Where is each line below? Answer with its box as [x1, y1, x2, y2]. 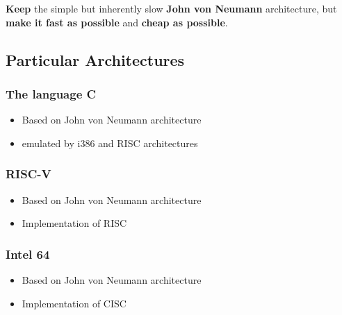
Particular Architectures [6, 49, 185, 70]
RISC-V [6, 165, 51, 182]
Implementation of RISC [22, 216, 127, 230]
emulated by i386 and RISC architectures [22, 135, 198, 150]
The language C [6, 85, 97, 102]
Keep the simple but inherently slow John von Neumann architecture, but [6, 1, 337, 15]
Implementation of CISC [22, 296, 127, 310]
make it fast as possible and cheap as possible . [6, 15, 228, 29]
